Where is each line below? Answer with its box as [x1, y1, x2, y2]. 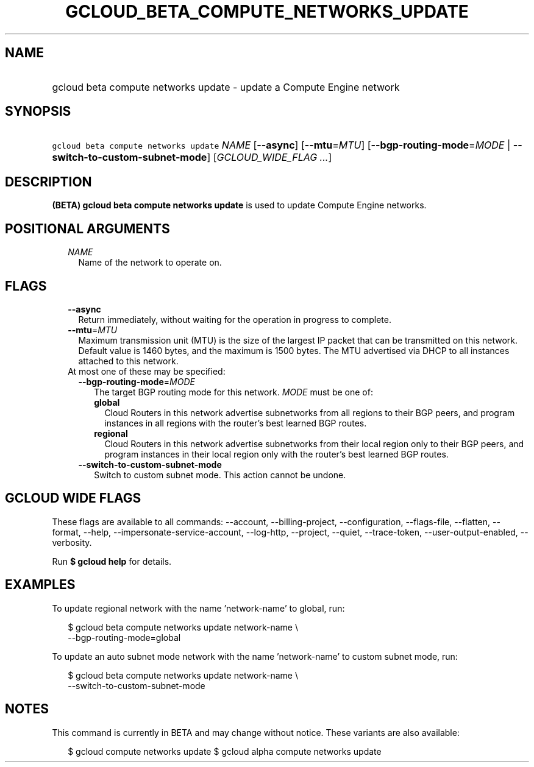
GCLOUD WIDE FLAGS [5, 490, 141, 506]
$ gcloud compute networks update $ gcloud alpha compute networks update [68, 746, 382, 757]
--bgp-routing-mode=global [68, 632, 181, 643]
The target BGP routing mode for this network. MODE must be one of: [94, 386, 373, 397]
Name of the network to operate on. [78, 257, 222, 268]
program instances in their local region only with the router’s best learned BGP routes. [104, 448, 449, 459]
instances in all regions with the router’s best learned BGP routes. [104, 417, 367, 428]
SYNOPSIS [5, 104, 71, 119]
